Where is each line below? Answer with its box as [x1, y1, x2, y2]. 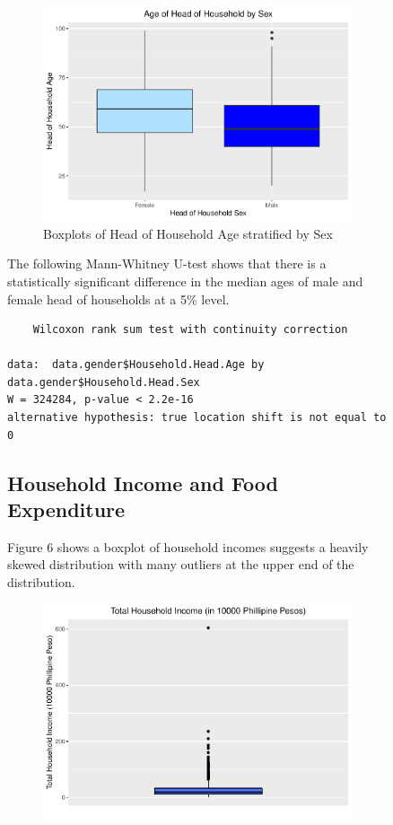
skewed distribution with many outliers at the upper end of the [7, 555, 354, 574]
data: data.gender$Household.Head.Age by [7, 358, 265, 372]
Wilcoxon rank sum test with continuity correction [32, 323, 348, 337]
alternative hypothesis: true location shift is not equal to [7, 411, 387, 425]
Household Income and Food [7, 469, 278, 496]
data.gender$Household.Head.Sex [7, 375, 200, 389]
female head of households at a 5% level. [7, 289, 230, 308]
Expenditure [7, 496, 126, 523]
